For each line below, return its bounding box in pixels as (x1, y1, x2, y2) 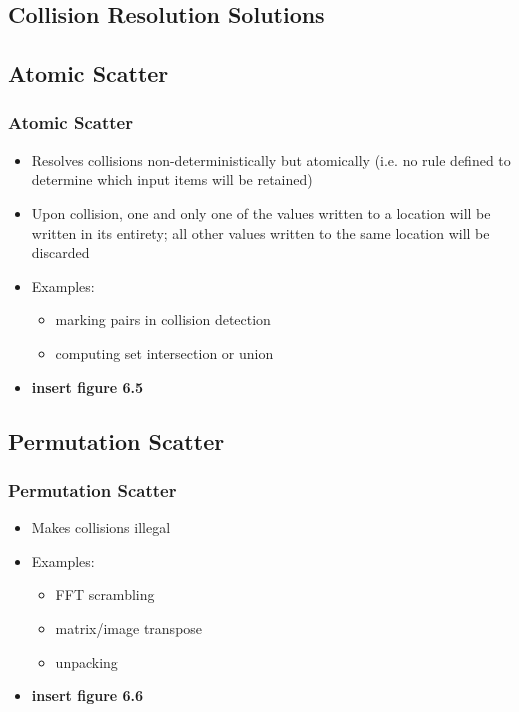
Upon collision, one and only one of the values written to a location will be (31, 202, 491, 223)
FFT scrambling (55, 584, 155, 605)
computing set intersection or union (55, 342, 274, 363)
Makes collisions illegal (31, 517, 171, 538)
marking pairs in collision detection (55, 309, 271, 330)
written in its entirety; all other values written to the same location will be (31, 222, 490, 243)
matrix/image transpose (55, 617, 203, 638)
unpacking (55, 651, 118, 672)
